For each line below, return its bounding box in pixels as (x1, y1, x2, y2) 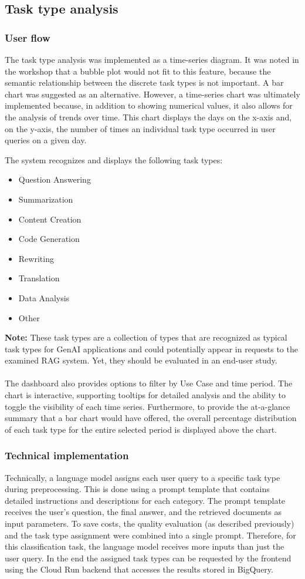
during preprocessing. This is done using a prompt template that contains (5, 483, 270, 495)
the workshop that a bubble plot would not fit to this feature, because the (5, 65, 271, 77)
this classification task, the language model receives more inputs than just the (5, 540, 284, 553)
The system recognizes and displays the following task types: (5, 153, 223, 166)
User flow (5, 30, 50, 45)
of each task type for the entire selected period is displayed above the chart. (5, 423, 277, 435)
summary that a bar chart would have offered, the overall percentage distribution (5, 412, 297, 424)
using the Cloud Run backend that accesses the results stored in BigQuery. (5, 563, 273, 575)
